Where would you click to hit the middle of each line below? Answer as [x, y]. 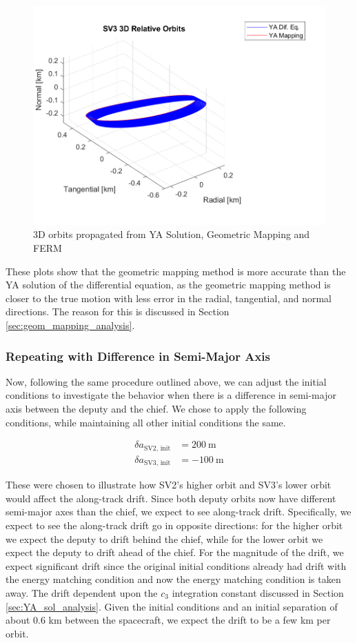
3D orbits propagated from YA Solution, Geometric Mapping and [172, 234]
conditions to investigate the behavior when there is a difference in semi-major [171, 395]
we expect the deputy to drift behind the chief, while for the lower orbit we [164, 538]
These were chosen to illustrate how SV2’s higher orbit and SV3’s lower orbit [169, 485]
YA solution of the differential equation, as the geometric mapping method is [168, 285]
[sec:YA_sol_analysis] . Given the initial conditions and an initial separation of [172, 606]
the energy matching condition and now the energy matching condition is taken [173, 579]
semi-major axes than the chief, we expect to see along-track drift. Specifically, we [178, 512]
